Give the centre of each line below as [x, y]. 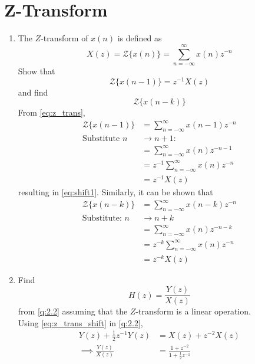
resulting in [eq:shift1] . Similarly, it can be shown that [115, 191]
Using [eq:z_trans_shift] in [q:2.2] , [80, 322]
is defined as [140, 38]
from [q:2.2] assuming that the [73, 311]
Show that [37, 70]
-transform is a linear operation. [193, 311]
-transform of [64, 38]
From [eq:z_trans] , [52, 112]
